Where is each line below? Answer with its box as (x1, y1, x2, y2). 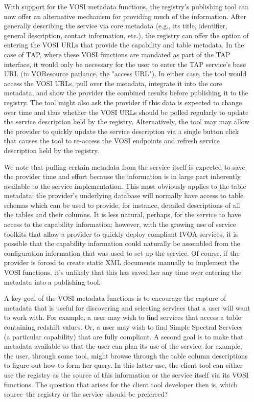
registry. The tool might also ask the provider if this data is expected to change (4, 97, 242, 107)
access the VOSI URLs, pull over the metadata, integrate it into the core (4, 78, 222, 88)
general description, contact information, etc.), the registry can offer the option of (4, 30, 249, 40)
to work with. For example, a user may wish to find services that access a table (4, 312, 241, 322)
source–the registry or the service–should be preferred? (4, 389, 168, 399)
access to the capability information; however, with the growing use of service (4, 219, 236, 229)
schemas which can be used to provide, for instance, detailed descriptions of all (4, 200, 240, 210)
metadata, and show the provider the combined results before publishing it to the (4, 88, 249, 98)
